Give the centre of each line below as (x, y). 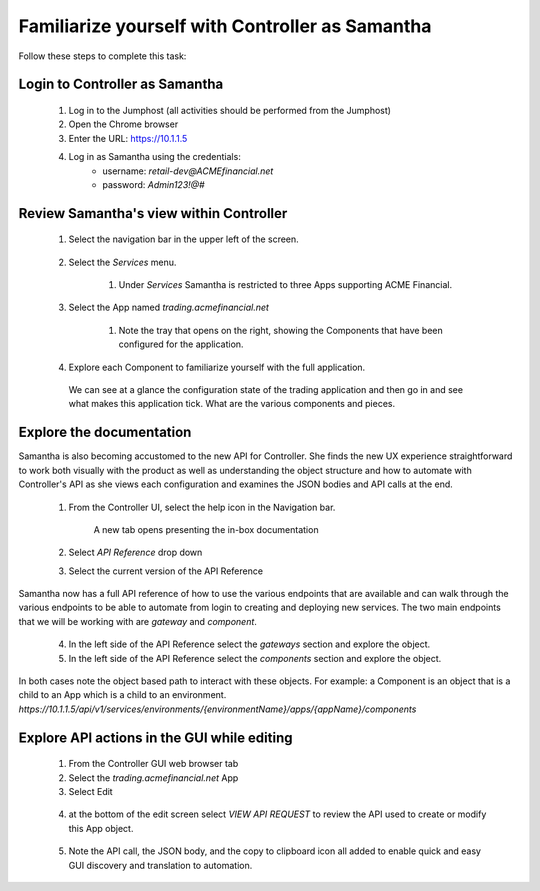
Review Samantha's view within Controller (153, 213)
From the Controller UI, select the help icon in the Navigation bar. (202, 507)
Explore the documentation (105, 432)
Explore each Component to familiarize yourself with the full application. (217, 367)
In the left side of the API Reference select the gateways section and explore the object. (249, 644)
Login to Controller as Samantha (121, 84)
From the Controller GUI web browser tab (153, 764)
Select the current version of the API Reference (166, 571)
